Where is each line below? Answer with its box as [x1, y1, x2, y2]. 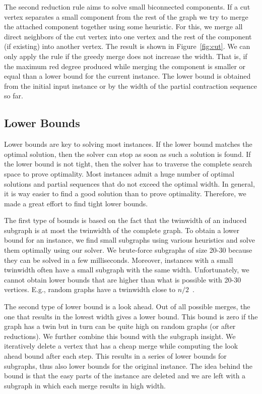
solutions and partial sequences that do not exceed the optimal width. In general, [4, 178, 255, 189]
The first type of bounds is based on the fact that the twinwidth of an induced [4, 215, 247, 226]
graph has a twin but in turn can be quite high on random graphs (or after [4, 321, 236, 331]
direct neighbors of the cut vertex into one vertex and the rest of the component [4, 31, 252, 41]
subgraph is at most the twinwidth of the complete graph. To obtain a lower [4, 224, 240, 235]
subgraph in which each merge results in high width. [4, 380, 166, 390]
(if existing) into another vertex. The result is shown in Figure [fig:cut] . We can [4, 41, 250, 51]
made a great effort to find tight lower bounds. [4, 198, 148, 208]
